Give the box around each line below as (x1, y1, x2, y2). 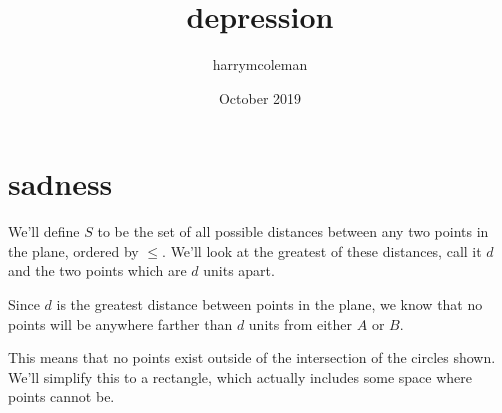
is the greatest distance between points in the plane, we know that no (56, 294, 483, 315)
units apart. (203, 260, 275, 281)
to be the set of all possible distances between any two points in (97, 221, 489, 242)
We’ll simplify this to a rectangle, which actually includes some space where (8, 366, 472, 387)
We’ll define (8, 221, 80, 242)
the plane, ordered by (8, 240, 139, 261)
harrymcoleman (212, 54, 308, 75)
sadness (8, 163, 113, 204)
